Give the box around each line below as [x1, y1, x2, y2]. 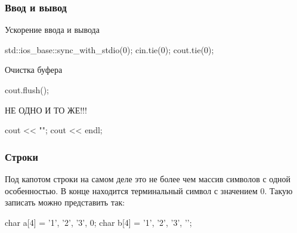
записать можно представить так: [5, 196, 125, 209]
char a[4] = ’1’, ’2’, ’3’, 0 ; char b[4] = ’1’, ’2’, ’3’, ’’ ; [5, 216, 192, 228]
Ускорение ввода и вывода [5, 23, 100, 36]
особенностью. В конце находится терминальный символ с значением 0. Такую [5, 184, 293, 197]
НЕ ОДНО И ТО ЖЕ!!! [5, 103, 87, 116]
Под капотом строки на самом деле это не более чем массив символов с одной [5, 173, 291, 185]
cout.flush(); [5, 84, 49, 96]
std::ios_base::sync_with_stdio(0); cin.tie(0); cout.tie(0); [5, 43, 214, 56]
